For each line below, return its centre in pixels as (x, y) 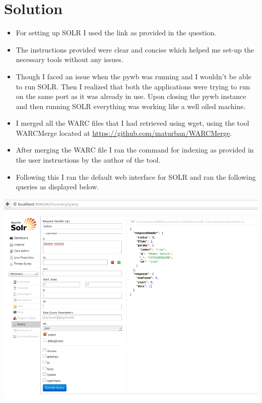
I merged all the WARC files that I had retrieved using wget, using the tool (133, 123)
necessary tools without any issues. (70, 59)
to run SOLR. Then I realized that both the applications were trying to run (133, 86)
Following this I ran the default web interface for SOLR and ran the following (136, 177)
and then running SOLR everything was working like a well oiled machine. (131, 106)
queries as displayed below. (57, 187)
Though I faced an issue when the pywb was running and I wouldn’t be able (134, 76)
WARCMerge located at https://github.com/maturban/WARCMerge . (124, 133)
